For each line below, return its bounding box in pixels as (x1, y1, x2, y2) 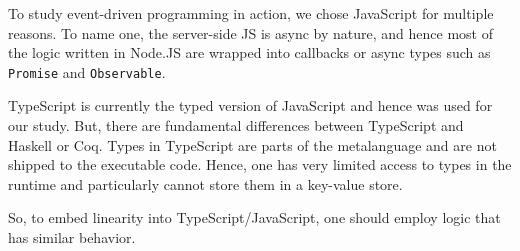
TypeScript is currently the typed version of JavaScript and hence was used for (8, 95, 493, 116)
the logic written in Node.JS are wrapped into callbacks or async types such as (8, 42, 491, 63)
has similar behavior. (8, 227, 136, 247)
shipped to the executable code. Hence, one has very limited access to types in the (8, 154, 512, 175)
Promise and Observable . (8, 61, 166, 82)
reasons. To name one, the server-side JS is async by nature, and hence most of (8, 22, 494, 43)
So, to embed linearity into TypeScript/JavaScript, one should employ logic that (8, 207, 501, 228)
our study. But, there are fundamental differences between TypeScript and (8, 115, 464, 136)
